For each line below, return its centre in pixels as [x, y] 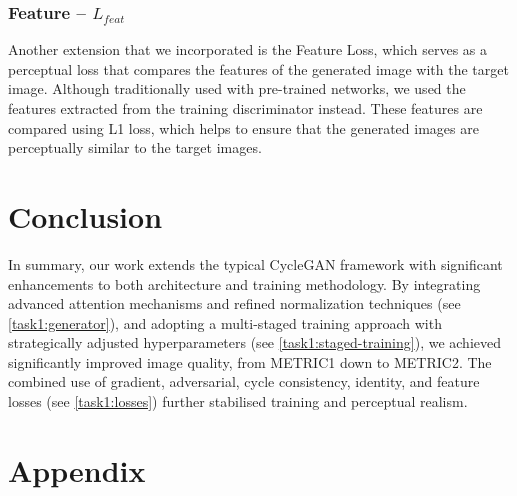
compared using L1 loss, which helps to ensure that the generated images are [243, 127]
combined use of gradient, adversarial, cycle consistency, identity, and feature [244, 381]
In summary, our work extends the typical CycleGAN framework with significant [255, 263]
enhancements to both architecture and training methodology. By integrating [244, 283]
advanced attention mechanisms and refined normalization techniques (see [234, 303]
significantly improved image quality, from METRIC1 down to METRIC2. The [250, 361]
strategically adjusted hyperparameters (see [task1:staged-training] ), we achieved [254, 342]
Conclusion [85, 215]
